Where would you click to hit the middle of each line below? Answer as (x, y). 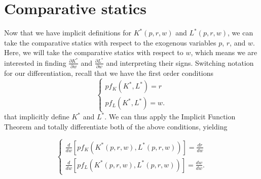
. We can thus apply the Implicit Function (170, 117)
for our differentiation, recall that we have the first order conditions (109, 73)
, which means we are (224, 52)
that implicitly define (37, 117)
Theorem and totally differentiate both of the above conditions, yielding (116, 127)
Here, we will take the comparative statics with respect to (94, 52)
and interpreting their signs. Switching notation (180, 62)
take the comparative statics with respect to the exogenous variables (110, 42)
